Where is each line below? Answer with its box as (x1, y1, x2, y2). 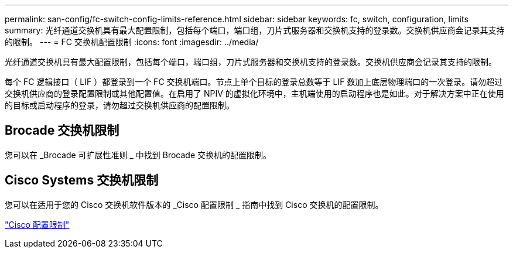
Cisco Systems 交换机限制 (5, 173, 159, 188)
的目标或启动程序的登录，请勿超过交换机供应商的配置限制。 (5, 100, 234, 110)
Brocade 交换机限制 (5, 123, 119, 138)
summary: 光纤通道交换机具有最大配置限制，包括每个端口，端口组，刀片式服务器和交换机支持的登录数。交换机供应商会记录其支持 (5, 25, 505, 35)
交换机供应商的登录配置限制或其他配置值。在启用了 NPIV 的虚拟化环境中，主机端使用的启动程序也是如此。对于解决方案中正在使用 (5, 88, 504, 98)
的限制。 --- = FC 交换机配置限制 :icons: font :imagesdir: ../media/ (5, 37, 259, 47)
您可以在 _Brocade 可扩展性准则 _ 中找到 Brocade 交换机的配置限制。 (5, 149, 272, 160)
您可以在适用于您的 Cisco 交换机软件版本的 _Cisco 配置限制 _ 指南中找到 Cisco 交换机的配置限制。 (5, 199, 384, 210)
